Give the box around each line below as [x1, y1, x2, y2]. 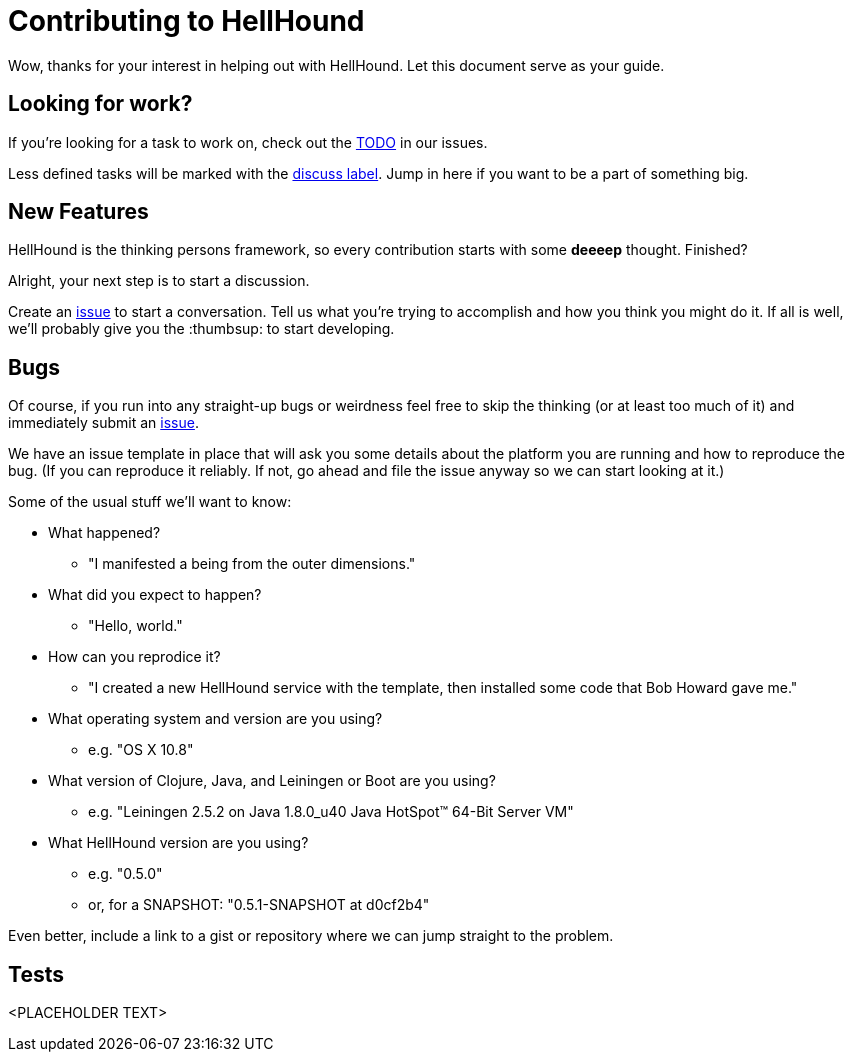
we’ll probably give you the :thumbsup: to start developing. [8, 320, 395, 338]
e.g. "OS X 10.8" [88, 741, 194, 759]
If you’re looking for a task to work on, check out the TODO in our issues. [8, 133, 488, 151]
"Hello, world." [88, 617, 183, 635]
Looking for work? [8, 91, 193, 117]
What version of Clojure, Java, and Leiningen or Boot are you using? [48, 772, 496, 790]
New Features [8, 199, 149, 225]
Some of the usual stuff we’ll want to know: [8, 493, 292, 511]
